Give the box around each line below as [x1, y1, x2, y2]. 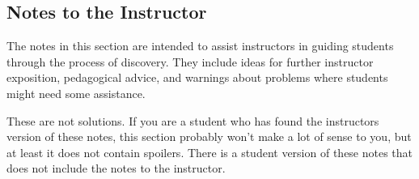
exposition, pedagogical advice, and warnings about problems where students [6, 69, 388, 86]
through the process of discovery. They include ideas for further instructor [6, 53, 374, 70]
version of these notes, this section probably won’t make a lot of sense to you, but [6, 128, 412, 145]
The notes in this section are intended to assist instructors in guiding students [6, 37, 394, 54]
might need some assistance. [6, 84, 146, 101]
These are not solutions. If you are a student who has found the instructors [6, 112, 379, 129]
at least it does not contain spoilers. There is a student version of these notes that [6, 143, 413, 160]
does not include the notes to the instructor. [6, 160, 226, 177]
